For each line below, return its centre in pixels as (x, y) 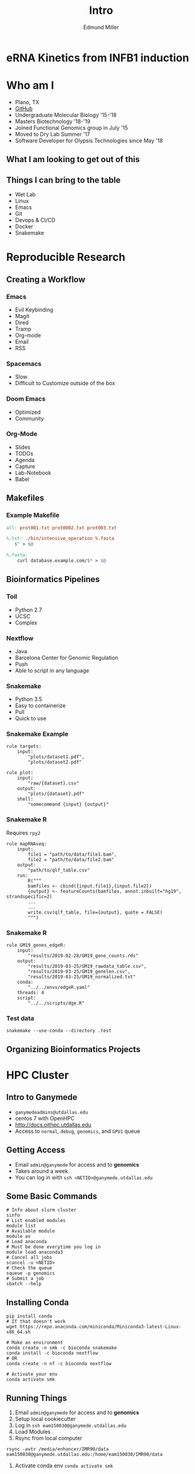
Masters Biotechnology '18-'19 (53, 121)
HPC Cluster (38, 1075)
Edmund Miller (101, 27)
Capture (25, 466)
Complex (26, 623)
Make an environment (37, 1343)
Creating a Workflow (46, 279)
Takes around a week (41, 1171)
